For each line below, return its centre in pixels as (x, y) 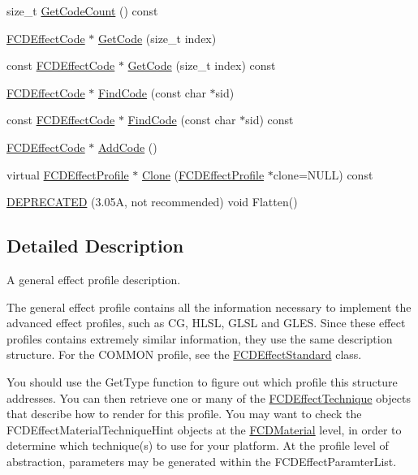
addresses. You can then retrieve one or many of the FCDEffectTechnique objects (209, 397)
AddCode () (127, 147)
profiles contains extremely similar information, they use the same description (200, 338)
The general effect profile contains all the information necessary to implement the (209, 307)
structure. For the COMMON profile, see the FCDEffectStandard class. (184, 354)
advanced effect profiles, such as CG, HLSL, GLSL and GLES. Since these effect (206, 323)
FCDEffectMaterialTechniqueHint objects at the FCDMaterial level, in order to (204, 429)
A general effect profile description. (94, 279)
